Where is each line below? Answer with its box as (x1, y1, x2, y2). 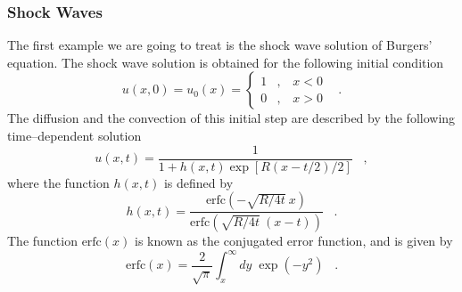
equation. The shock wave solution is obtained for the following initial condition (7, 53, 444, 71)
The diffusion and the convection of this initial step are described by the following (7, 109, 456, 127)
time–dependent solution (7, 126, 142, 144)
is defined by (163, 173, 234, 191)
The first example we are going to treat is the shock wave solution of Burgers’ (7, 36, 433, 54)
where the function (7, 173, 110, 191)
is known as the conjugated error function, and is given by (134, 231, 453, 250)
